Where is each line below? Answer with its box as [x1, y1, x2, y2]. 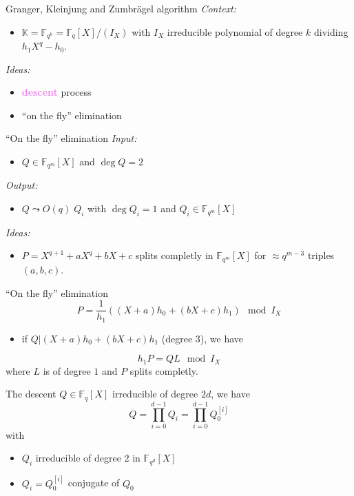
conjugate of [67, 475, 120, 490]
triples [307, 248, 335, 262]
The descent [6, 386, 56, 401]
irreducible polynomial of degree [167, 24, 303, 39]
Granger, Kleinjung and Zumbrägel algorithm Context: [6, 1, 237, 15]
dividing [313, 24, 348, 39]
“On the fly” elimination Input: [6, 131, 137, 145]
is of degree [43, 363, 91, 378]
